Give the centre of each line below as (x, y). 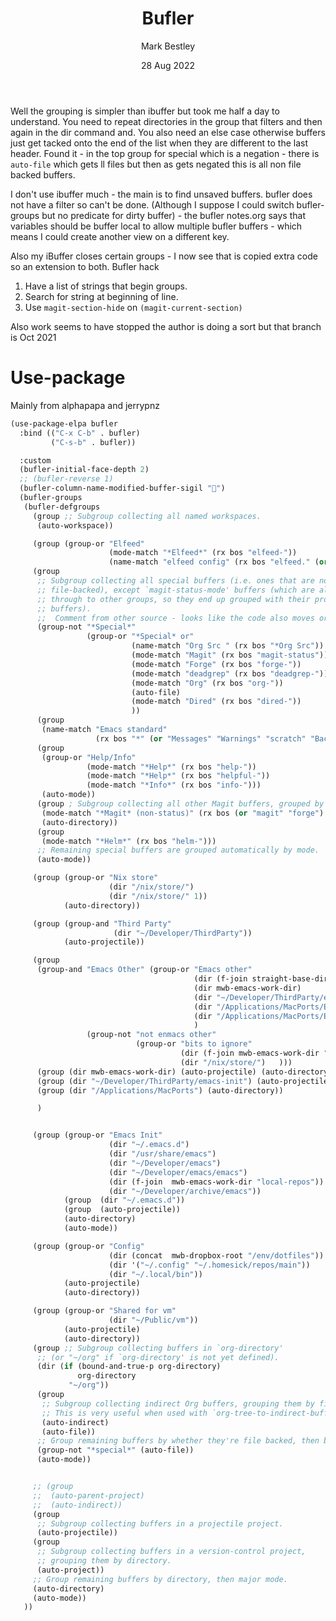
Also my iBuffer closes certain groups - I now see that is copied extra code (164, 256)
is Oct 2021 (33, 337)
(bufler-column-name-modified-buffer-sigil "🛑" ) (122, 488)
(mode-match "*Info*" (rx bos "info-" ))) (174, 785)
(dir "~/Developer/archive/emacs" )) (185, 1191)
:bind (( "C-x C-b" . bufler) (80, 433)
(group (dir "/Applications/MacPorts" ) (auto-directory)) (160, 1090)
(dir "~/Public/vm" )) (153, 1320)
